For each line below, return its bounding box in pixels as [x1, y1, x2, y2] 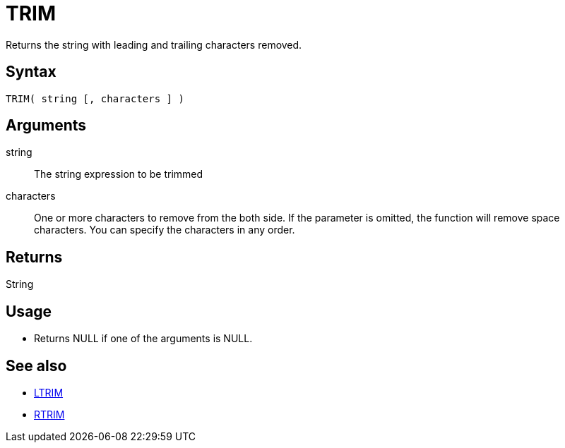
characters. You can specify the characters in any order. [34, 224, 295, 236]
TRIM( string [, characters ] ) [6, 92, 184, 104]
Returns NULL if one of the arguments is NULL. [34, 332, 253, 345]
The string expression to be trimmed [34, 168, 203, 181]
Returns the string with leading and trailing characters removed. [6, 38, 302, 51]
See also [6, 356, 67, 375]
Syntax [6, 63, 56, 81]
